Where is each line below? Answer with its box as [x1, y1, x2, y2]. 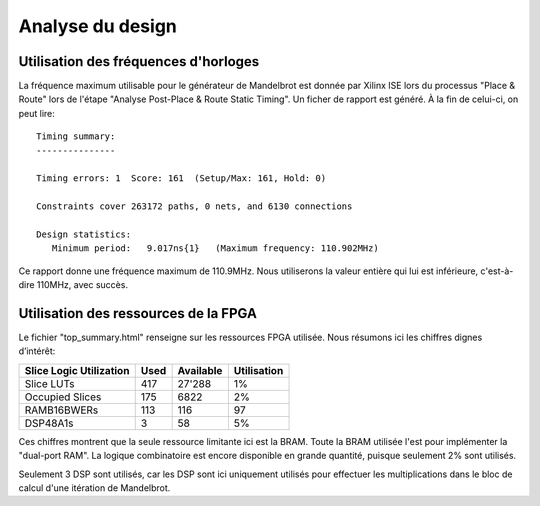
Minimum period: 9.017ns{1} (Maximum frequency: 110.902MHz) [51, 243, 379, 254]
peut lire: [18, 107, 55, 119]
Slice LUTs [24, 376, 75, 390]
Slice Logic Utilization [24, 363, 130, 377]
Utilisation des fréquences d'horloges [18, 53, 260, 70]
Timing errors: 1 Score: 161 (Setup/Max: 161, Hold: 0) [36, 173, 327, 184]
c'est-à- [480, 265, 514, 277]
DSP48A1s [24, 416, 74, 430]
